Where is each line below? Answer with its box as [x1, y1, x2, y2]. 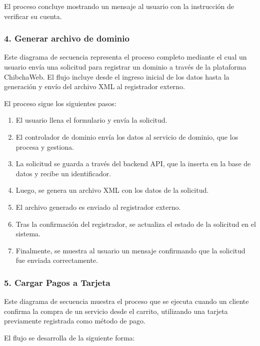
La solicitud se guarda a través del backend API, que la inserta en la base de [15, 158, 251, 169]
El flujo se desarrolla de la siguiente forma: [4, 332, 135, 342]
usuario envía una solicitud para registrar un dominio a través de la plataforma [4, 62, 246, 72]
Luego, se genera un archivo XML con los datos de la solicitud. [15, 185, 209, 195]
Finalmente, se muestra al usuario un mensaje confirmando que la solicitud [15, 245, 245, 255]
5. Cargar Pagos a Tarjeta [4, 276, 110, 288]
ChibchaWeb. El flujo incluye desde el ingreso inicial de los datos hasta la [4, 71, 229, 82]
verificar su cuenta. [4, 11, 62, 21]
